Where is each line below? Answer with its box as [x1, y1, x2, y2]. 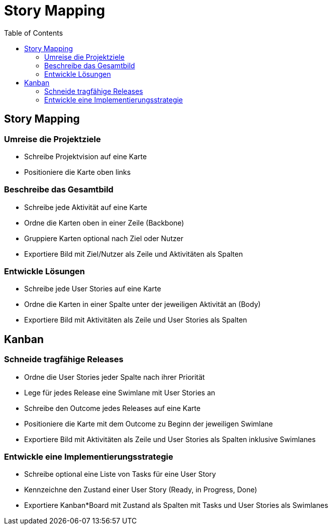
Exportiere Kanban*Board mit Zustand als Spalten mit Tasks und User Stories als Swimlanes [24, 501, 328, 510]
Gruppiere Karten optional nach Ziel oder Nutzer [24, 234, 183, 243]
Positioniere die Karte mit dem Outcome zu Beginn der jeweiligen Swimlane [24, 419, 273, 428]
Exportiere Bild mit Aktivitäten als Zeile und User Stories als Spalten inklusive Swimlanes [24, 435, 316, 444]
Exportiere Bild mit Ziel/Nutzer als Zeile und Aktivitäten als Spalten [24, 249, 243, 258]
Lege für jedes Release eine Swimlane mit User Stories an [24, 388, 215, 397]
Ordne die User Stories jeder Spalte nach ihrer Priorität [24, 372, 205, 381]
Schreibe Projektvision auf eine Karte [24, 152, 147, 161]
